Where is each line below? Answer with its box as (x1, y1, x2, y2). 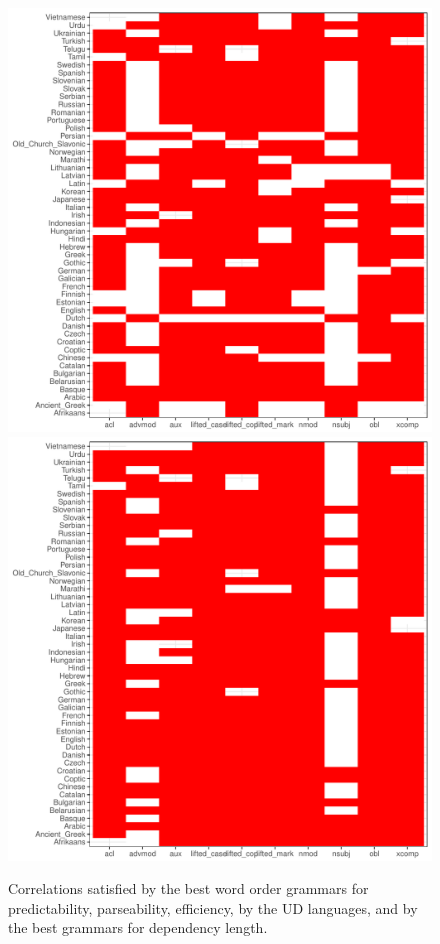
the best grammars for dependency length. (8, 917, 268, 938)
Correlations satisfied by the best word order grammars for (8, 878, 369, 899)
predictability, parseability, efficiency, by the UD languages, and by (8, 897, 418, 918)
